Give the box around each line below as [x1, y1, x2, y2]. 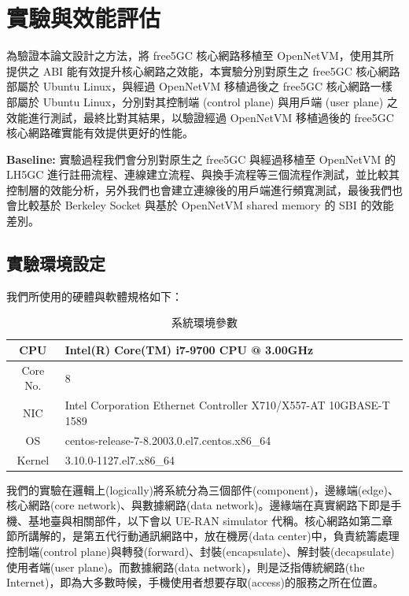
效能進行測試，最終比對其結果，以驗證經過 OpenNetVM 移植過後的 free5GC [6, 109, 394, 125]
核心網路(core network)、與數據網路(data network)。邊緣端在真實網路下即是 [6, 497, 391, 513]
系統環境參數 [171, 314, 238, 331]
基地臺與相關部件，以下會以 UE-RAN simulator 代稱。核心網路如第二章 [28, 512, 393, 528]
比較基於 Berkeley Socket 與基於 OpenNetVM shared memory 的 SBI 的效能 [17, 197, 394, 213]
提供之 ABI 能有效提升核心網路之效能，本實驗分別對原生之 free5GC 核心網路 [6, 62, 400, 79]
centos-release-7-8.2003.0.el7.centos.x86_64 [64, 431, 271, 448]
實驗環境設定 [6, 251, 105, 276]
